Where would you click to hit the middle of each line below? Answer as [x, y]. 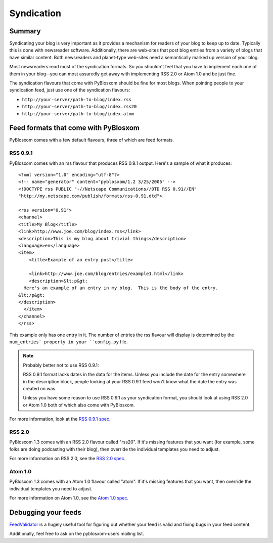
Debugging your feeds [45, 512]
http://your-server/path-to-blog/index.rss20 [79, 107]
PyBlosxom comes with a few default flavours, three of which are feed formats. [92, 140]
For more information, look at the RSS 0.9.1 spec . [60, 419]
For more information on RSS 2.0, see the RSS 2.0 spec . [67, 459]
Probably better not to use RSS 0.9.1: [61, 365]
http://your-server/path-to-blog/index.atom [78, 114]
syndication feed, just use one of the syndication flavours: [70, 90]
